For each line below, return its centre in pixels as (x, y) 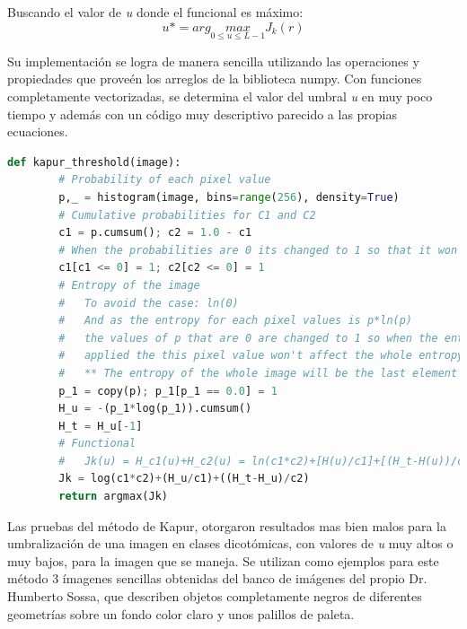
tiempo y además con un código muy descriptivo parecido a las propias (203, 114)
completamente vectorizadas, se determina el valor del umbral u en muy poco (220, 96)
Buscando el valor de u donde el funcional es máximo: (155, 12)
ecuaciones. (38, 131)
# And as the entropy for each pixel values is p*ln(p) (236, 321)
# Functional (97, 444)
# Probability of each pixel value (165, 180)
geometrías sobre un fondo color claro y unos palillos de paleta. (181, 613)
